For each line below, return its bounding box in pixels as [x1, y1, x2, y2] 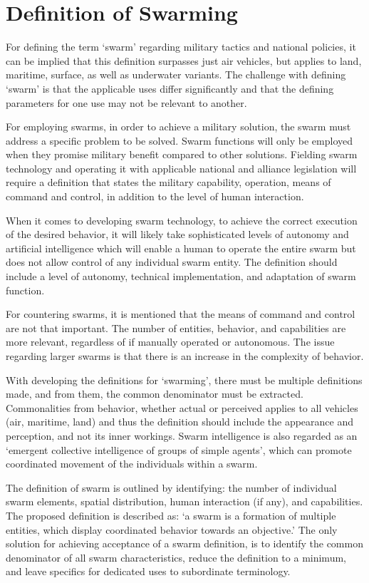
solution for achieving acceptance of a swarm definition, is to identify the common [6, 536, 363, 551]
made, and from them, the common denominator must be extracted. [6, 386, 303, 401]
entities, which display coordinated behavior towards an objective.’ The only [6, 522, 338, 537]
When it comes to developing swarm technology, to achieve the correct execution [6, 212, 358, 227]
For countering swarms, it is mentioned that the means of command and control [6, 306, 355, 321]
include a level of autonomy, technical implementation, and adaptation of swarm [6, 269, 356, 284]
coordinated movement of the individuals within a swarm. [6, 456, 258, 471]
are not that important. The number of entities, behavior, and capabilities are [6, 320, 346, 335]
